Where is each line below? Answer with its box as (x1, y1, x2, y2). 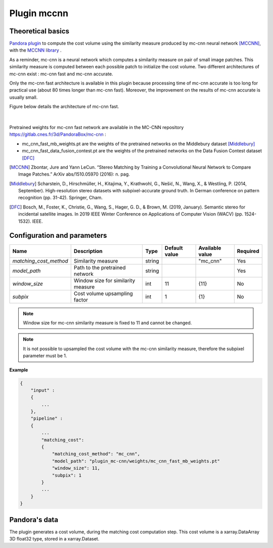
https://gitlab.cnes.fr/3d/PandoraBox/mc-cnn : (9, 132, 106, 138)
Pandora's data (9, 515, 58, 524)
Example (9, 367, 28, 373)
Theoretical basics (9, 27, 70, 35)
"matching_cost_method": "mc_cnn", (52, 451, 140, 457)
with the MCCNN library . (9, 47, 62, 53)
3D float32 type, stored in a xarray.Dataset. (9, 536, 100, 542)
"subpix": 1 (52, 472, 82, 478)
